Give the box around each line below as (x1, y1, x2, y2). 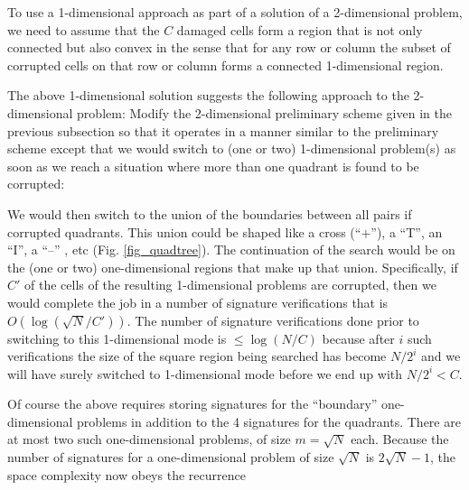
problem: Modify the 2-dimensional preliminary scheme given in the (77, 103, 452, 122)
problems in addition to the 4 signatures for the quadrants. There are (77, 411, 461, 430)
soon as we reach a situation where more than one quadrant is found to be (7, 156, 419, 175)
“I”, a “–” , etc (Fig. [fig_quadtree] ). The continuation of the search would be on (7, 240, 455, 259)
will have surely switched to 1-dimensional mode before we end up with (7, 364, 403, 383)
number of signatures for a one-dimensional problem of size (7, 448, 334, 467)
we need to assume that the (7, 20, 160, 39)
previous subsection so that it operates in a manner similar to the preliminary (7, 121, 439, 140)
